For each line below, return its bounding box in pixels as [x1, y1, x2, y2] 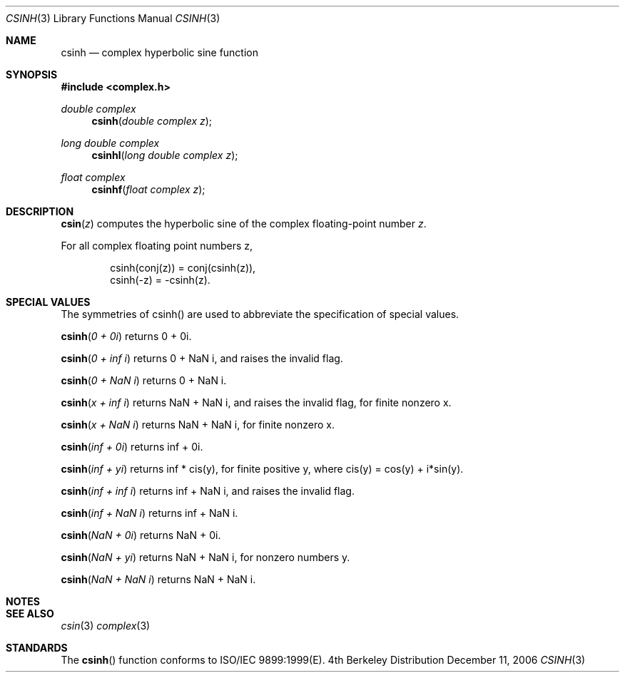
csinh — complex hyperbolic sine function [61, 46, 259, 58]
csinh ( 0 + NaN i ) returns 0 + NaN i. [61, 374, 227, 386]
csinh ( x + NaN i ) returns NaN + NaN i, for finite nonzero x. [61, 418, 335, 431]
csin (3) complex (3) [61, 620, 151, 632]
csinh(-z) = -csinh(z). [110, 274, 210, 286]
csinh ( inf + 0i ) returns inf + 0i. [61, 441, 203, 453]
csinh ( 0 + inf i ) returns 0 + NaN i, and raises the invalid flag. [61, 352, 343, 364]
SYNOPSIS [6, 68, 58, 81]
